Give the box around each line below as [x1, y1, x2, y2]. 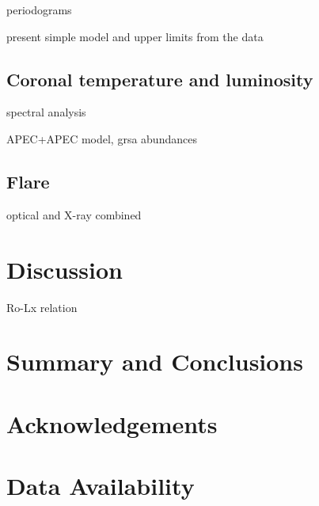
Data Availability [6, 470, 195, 502]
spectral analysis [6, 104, 86, 120]
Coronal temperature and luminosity [6, 67, 313, 91]
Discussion [6, 253, 123, 285]
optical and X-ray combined [6, 206, 142, 223]
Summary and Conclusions [6, 345, 303, 378]
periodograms [6, 2, 72, 17]
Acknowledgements [6, 407, 218, 439]
